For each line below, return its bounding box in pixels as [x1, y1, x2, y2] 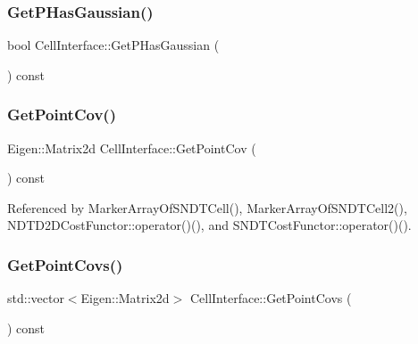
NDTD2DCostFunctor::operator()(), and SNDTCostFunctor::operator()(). [7, 216, 412, 234]
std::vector [7, 289, 64, 307]
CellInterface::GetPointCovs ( [189, 289, 352, 307]
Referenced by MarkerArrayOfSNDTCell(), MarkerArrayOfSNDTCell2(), [7, 198, 407, 217]
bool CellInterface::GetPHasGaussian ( [7, 36, 220, 54]
